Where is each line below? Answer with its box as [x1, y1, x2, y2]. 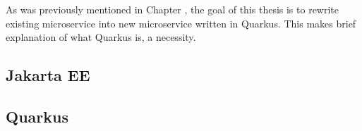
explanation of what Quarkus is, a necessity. [6, 30, 196, 44]
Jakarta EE [6, 64, 90, 86]
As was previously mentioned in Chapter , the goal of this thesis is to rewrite [6, 2, 339, 16]
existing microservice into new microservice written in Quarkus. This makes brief [6, 15, 356, 30]
